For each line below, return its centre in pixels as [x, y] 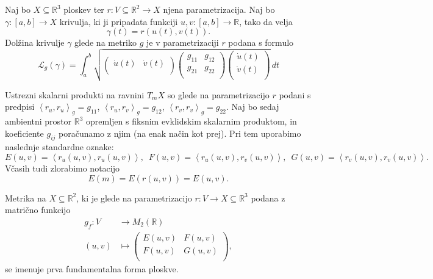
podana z [268, 197]
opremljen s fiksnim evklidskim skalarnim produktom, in [191, 121]
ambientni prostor [38, 121]
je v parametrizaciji [183, 42]
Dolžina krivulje [35, 42]
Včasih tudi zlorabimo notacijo [62, 168]
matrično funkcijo [38, 210]
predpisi [20, 107]
